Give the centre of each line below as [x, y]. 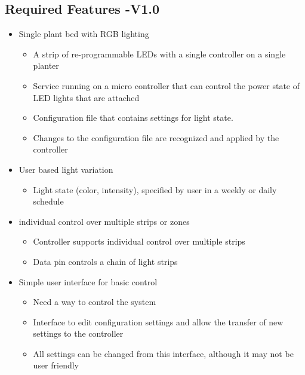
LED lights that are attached [86, 97]
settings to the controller [78, 333]
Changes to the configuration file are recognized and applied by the [156, 137]
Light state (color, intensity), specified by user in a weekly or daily [155, 189]
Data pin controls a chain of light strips [105, 261]
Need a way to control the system [95, 302]
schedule [48, 201]
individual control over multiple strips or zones [104, 221]
